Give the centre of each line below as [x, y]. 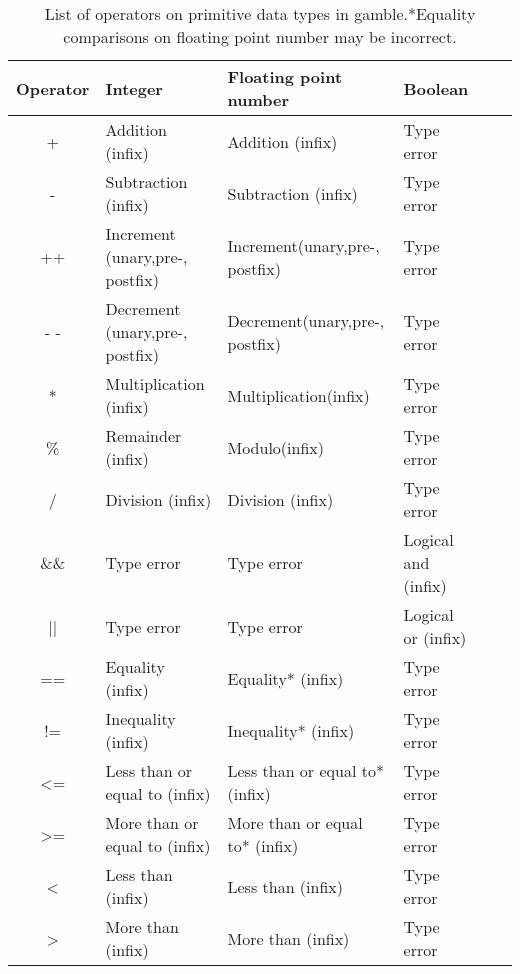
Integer [134, 88]
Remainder [143, 435]
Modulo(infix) [275, 447]
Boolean [436, 88]
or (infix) [435, 637]
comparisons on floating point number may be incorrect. [260, 36]
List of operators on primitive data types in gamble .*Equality [260, 13]
